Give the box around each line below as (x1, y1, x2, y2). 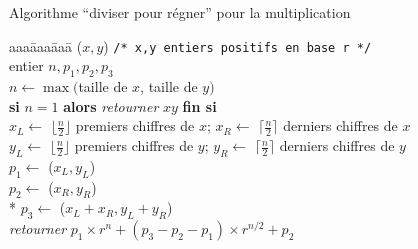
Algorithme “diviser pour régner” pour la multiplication (9, 2, 351, 22)
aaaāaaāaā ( (9, 35, 83, 56)
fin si (182, 95, 217, 116)
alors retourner (63, 95, 159, 116)
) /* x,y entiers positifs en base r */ (103, 35, 372, 56)
